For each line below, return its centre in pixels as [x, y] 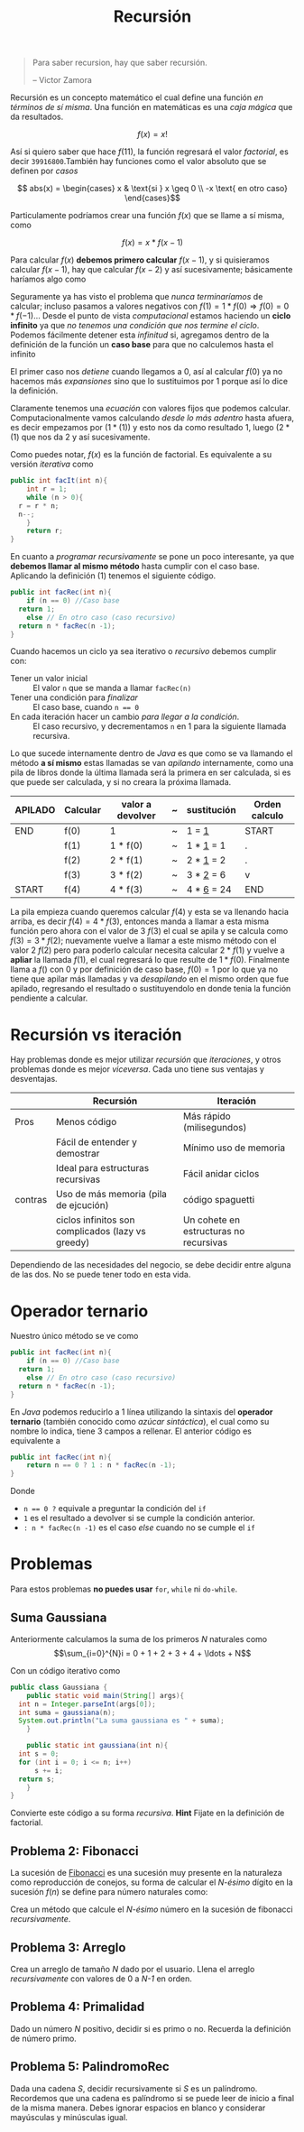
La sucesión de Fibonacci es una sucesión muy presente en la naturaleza [146, 1873]
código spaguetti [219, 1200]
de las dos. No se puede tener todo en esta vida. [101, 1275]
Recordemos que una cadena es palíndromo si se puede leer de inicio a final [152, 2098]
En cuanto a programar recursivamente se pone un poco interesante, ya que [152, 557]
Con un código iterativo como [65, 1670]
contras [31, 1200]
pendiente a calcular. [49, 998]
